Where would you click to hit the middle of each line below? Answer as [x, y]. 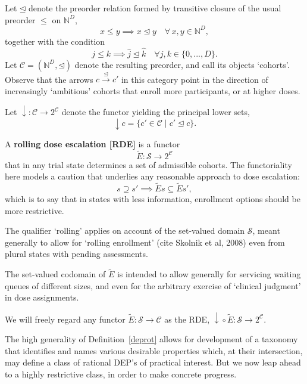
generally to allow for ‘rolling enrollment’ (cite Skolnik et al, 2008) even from [145, 242]
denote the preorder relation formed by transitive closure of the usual [155, 8]
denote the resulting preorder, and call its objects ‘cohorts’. [182, 64]
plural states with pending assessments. [76, 254]
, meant [266, 230]
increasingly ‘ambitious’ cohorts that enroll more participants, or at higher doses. [153, 90]
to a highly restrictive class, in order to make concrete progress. [121, 374]
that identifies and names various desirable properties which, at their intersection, [154, 350]
